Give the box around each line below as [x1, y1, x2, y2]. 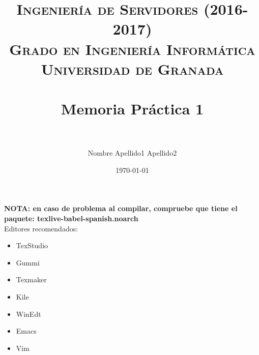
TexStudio [16, 240, 48, 251]
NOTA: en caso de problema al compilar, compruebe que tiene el [4, 203, 238, 214]
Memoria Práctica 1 [61, 98, 204, 119]
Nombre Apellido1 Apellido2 [88, 147, 177, 158]
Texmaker [16, 274, 47, 285]
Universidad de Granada [41, 58, 224, 79]
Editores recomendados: [4, 223, 78, 233]
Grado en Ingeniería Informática [9, 38, 255, 59]
